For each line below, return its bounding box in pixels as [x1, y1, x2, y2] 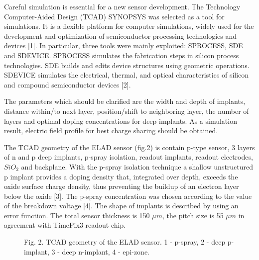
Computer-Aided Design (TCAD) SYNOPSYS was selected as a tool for [4, 11, 225, 21]
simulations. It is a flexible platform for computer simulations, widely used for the [4, 21, 254, 31]
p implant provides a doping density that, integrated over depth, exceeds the [4, 171, 238, 181]
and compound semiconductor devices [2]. [4, 79, 131, 89]
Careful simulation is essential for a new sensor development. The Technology [4, 1, 241, 11]
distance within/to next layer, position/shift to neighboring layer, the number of [4, 105, 249, 116]
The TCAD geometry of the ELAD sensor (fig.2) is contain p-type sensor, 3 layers [4, 142, 255, 152]
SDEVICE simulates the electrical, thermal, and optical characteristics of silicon [4, 70, 249, 80]
